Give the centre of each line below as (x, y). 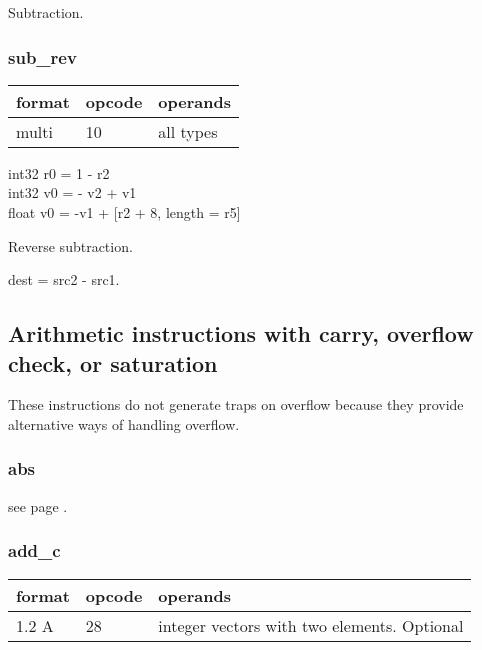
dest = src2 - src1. (64, 279)
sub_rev (42, 56)
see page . (38, 505)
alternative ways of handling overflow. (124, 423)
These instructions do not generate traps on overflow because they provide (236, 404)
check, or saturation (113, 362)
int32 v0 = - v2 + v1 (72, 192)
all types (188, 131)
